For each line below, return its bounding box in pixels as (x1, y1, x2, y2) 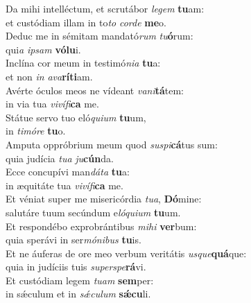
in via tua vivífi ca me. (6, 96, 99, 111)
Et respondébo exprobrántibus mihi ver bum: (6, 218, 197, 233)
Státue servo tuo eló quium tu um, (6, 110, 146, 124)
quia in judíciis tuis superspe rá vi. (6, 259, 146, 274)
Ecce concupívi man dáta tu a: (6, 164, 130, 179)
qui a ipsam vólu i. (6, 42, 81, 56)
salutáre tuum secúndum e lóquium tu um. (6, 205, 181, 219)
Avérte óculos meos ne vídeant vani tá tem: (6, 83, 184, 97)
